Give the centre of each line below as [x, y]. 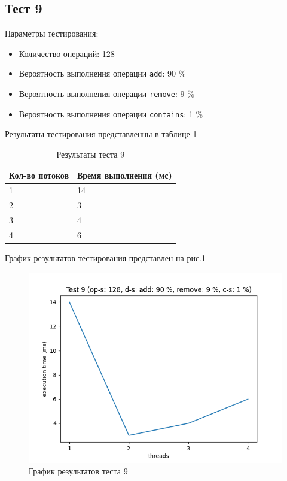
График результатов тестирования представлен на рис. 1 [105, 258]
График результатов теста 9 [78, 471]
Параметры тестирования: [52, 33]
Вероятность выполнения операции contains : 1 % [111, 114]
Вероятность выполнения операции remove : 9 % [106, 94]
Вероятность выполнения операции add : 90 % [102, 73]
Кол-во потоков [39, 175]
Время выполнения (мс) [124, 175]
